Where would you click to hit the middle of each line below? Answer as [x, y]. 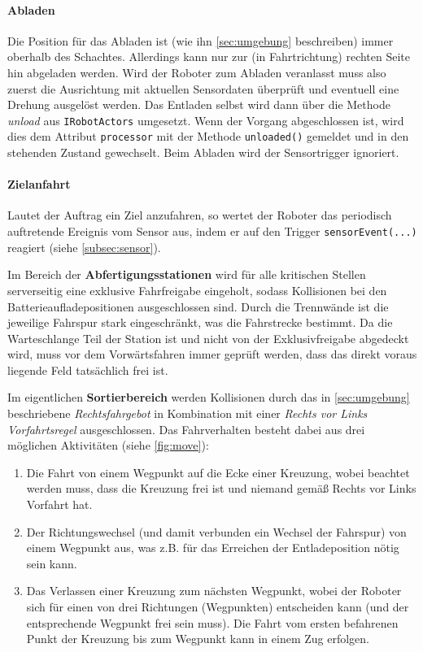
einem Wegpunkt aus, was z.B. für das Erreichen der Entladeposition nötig [213, 548]
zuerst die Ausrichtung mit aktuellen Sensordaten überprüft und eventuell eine [203, 88]
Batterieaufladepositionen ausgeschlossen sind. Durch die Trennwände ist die [198, 306]
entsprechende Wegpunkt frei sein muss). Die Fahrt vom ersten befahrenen [212, 622]
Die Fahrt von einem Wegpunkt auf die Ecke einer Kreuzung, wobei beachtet [218, 472]
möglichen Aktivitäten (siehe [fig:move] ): [108, 445]
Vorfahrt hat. [59, 504]
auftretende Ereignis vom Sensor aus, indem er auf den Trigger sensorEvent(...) [212, 231]
